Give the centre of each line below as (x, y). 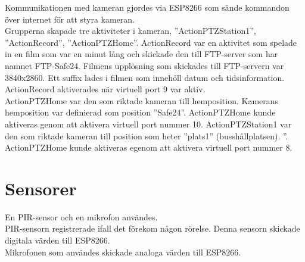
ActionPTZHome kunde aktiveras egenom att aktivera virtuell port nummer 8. (149, 147)
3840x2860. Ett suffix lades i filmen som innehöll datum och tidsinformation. (145, 77)
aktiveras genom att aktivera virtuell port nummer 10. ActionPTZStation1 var (148, 124)
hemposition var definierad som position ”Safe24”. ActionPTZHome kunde (140, 112)
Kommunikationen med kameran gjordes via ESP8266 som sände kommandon (147, 7)
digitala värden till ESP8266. (57, 240)
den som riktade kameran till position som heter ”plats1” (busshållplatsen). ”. (147, 135)
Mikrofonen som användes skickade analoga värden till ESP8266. (123, 252)
